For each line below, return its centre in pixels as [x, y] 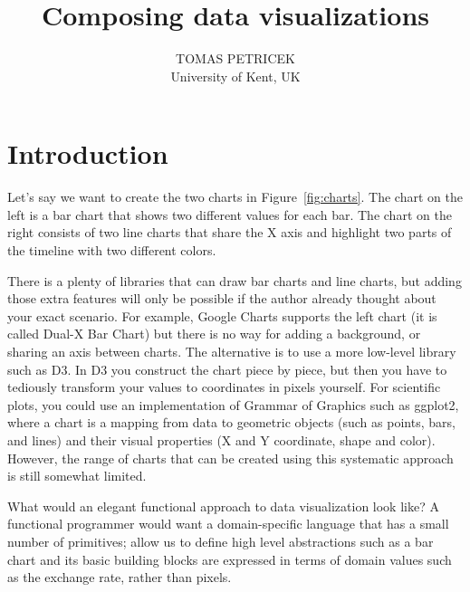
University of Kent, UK [235, 76]
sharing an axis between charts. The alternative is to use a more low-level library [232, 351]
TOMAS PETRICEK [235, 58]
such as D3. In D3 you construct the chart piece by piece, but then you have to [227, 369]
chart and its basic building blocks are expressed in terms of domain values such [230, 559]
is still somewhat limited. [77, 476]
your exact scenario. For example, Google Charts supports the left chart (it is [222, 315]
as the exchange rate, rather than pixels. [120, 577]
